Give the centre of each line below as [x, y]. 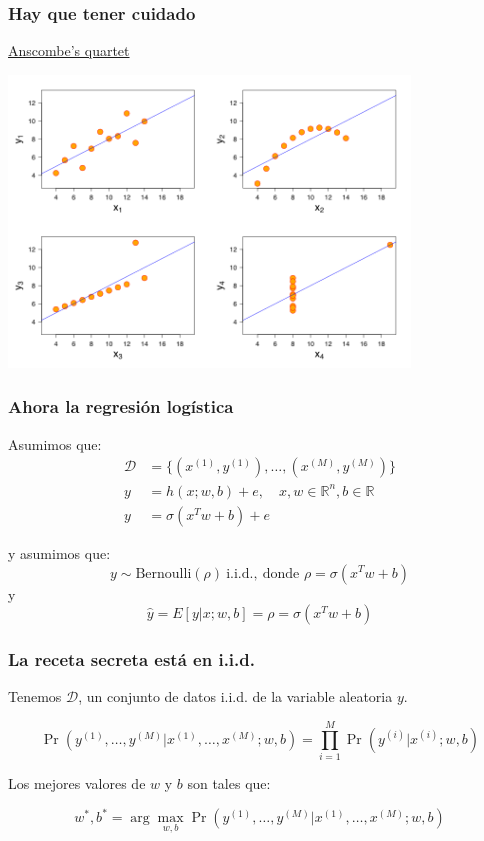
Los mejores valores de [77, 783]
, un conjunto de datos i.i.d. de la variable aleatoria [235, 696]
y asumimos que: [59, 552]
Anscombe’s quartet [69, 50]
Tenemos [35, 696]
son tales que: [229, 783]
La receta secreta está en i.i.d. [131, 659]
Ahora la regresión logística [121, 406]
